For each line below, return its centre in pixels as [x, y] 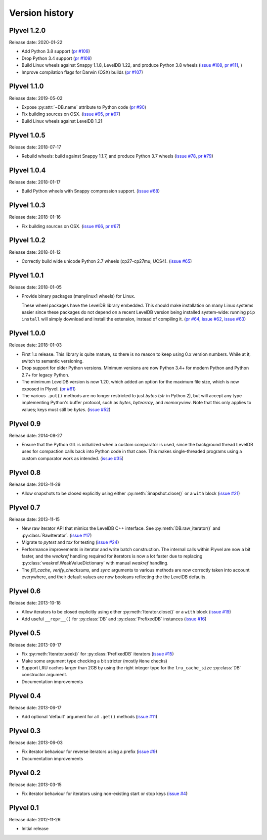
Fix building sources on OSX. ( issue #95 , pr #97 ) [71, 114]
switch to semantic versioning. [53, 361]
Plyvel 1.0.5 [27, 135]
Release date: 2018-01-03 [35, 345]
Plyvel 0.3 [25, 730]
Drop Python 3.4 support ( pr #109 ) [57, 58]
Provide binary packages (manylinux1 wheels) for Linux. [78, 296]
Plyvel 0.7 [25, 507]
